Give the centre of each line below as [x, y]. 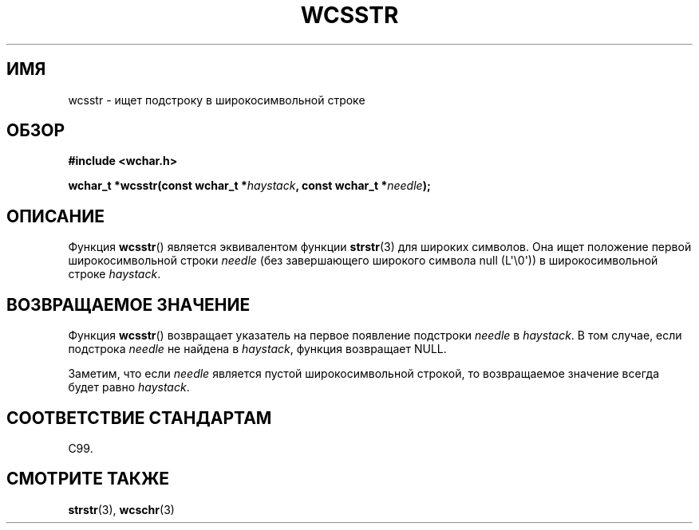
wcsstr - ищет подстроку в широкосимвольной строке [217, 100]
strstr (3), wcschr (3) [121, 509]
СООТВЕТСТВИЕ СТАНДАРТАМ [139, 418]
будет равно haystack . [129, 387]
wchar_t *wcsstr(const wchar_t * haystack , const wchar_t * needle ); [249, 186]
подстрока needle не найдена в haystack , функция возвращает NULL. [257, 349]
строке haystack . [115, 274]
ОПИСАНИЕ [55, 216]
